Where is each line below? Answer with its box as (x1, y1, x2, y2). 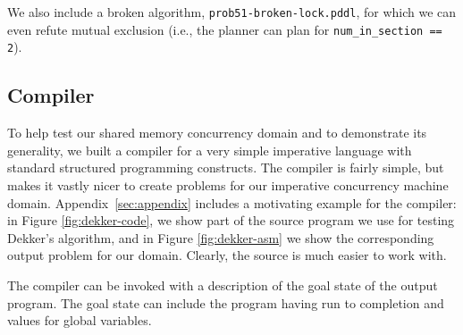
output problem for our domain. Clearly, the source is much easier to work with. (7, 246, 447, 264)
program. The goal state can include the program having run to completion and (7, 293, 444, 312)
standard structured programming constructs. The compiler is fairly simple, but (7, 158, 444, 177)
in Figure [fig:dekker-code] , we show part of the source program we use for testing (7, 211, 455, 230)
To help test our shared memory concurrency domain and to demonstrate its (7, 123, 427, 142)
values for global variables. (7, 311, 152, 330)
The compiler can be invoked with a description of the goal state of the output (7, 275, 438, 294)
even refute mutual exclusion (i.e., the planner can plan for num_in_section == (7, 20, 442, 38)
